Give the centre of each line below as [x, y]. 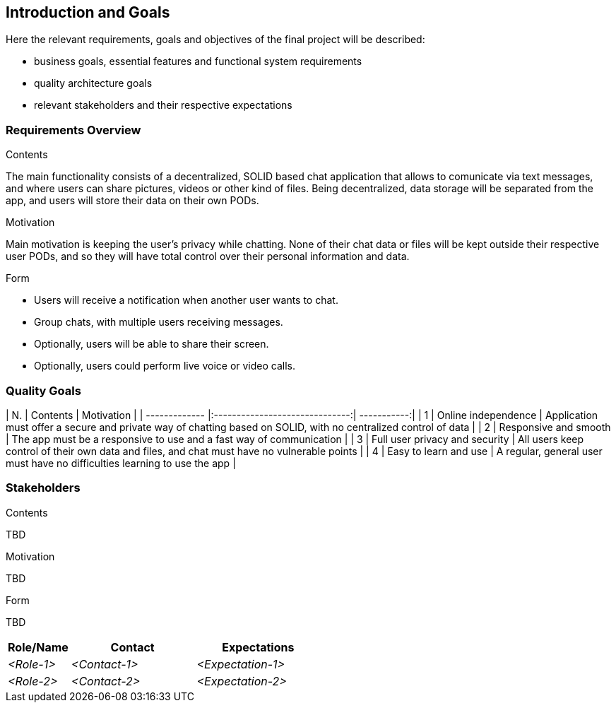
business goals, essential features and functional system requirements [198, 61]
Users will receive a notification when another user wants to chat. [186, 300]
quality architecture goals [93, 83]
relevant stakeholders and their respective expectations [163, 105]
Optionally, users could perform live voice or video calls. [165, 366]
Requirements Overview [73, 130]
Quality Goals [43, 390]
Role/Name [38, 647]
